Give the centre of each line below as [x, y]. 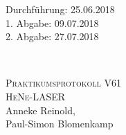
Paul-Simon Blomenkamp [60, 124]
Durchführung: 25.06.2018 [60, 9]
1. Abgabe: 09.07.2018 [52, 22]
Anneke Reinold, [40, 110]
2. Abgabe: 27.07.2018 [52, 36]
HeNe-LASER [36, 96]
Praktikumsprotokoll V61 [63, 83]
